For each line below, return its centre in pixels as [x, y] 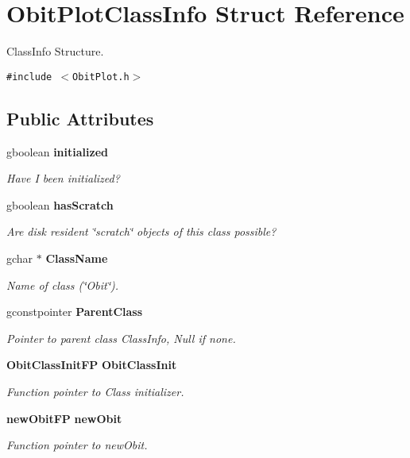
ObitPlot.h [101, 77]
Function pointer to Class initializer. [95, 391]
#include [29, 77]
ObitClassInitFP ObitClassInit [92, 365]
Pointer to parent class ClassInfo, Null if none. [121, 338]
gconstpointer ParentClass [75, 312]
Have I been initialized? [63, 178]
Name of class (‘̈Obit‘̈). [63, 285]
